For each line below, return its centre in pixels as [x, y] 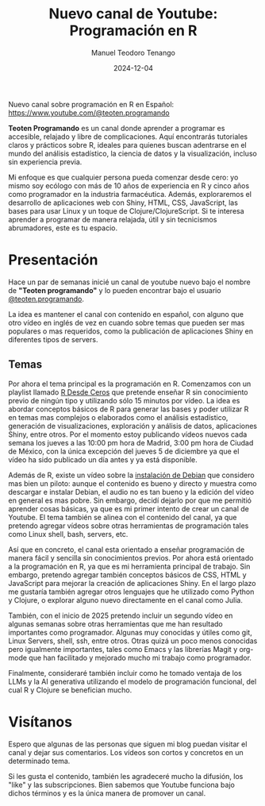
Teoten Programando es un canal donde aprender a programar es [117, 128]
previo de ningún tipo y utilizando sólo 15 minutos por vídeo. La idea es [124, 400]
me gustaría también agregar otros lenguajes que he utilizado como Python [131, 592]
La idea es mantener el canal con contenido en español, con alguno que [126, 314]
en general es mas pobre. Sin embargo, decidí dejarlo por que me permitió [130, 500]
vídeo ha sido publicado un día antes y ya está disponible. [103, 459]
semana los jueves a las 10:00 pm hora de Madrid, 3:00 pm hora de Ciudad [131, 442]
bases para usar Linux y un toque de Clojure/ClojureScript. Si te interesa [126, 210]
